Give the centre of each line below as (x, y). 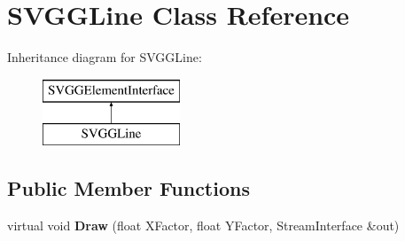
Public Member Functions (129, 188)
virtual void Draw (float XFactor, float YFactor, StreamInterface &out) (203, 225)
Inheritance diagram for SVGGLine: (105, 57)
